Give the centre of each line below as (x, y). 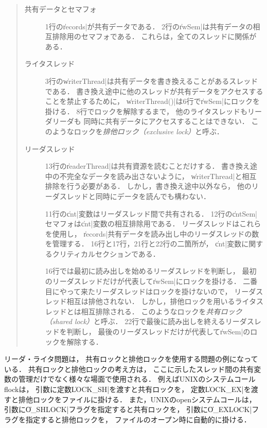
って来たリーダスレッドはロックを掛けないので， (149, 291)
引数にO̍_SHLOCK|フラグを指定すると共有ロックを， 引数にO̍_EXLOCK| (128, 409)
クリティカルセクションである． (106, 253)
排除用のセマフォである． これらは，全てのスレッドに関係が (154, 36)
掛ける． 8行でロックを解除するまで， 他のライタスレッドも (146, 111)
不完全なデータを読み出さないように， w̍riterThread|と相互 (158, 176)
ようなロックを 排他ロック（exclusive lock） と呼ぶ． (138, 131)
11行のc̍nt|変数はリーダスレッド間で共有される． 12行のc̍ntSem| (151, 213)
